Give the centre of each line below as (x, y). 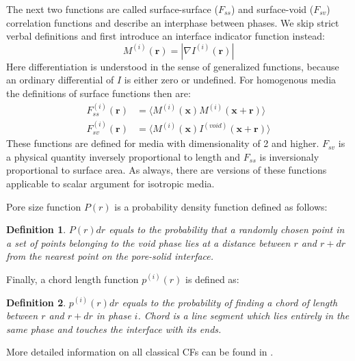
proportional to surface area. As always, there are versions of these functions (167, 170)
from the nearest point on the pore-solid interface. (110, 256)
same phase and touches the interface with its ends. (114, 329)
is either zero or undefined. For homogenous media (230, 80)
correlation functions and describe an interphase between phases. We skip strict (173, 22)
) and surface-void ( (272, 9)
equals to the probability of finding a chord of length (230, 302)
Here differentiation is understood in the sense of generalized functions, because (173, 66)
